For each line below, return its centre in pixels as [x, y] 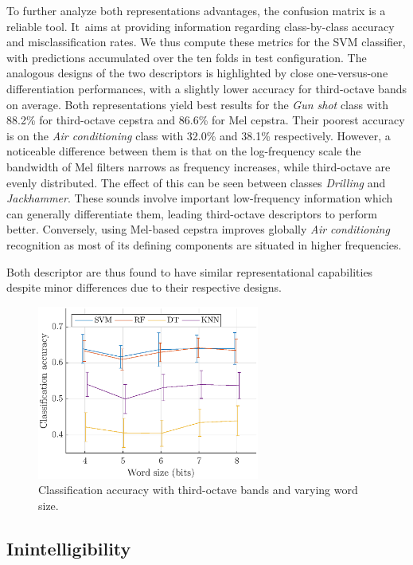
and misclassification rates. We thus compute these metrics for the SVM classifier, [206, 42]
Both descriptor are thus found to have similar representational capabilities [190, 271]
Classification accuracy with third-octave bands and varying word [198, 490]
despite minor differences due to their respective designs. [144, 287]
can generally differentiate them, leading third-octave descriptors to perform [192, 213]
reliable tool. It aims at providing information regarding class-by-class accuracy [201, 26]
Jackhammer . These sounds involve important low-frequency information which [200, 198]
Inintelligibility [69, 548]
